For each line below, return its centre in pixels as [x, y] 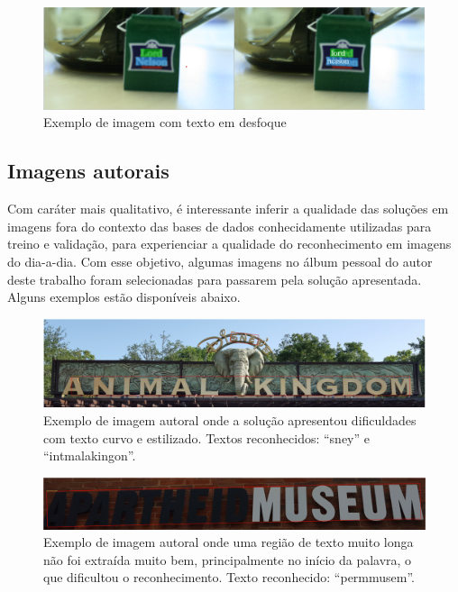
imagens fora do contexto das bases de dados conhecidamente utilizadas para [220, 226]
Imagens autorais [88, 171]
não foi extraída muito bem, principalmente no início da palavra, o [228, 559]
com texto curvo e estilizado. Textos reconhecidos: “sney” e [206, 437]
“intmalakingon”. [90, 455]
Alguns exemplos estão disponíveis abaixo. [124, 297]
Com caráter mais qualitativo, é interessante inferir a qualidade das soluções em [228, 209]
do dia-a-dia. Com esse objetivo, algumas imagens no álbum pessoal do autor [220, 262]
